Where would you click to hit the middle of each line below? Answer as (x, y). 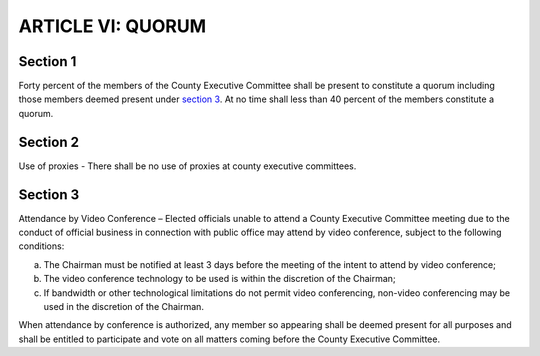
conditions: (41, 246)
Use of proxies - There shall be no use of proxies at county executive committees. (187, 166)
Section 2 (49, 141)
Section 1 (47, 61)
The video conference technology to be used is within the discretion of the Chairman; (219, 279)
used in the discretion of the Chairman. (124, 306)
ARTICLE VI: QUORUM (112, 26)
